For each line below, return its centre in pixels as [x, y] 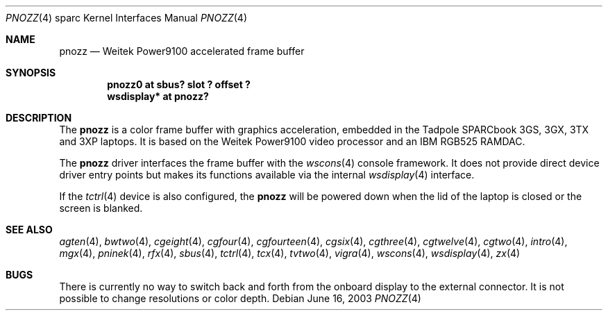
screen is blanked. [101, 208]
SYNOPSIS [31, 73]
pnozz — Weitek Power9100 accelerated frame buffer [182, 51]
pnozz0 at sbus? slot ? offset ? [179, 84]
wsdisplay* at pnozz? [158, 96]
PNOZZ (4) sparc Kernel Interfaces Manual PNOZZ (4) [127, 18]
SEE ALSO [29, 230]
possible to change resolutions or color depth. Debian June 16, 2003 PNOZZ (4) [240, 298]
